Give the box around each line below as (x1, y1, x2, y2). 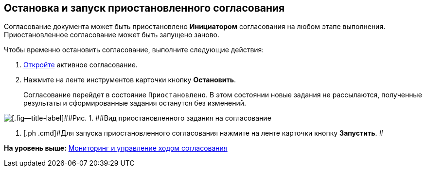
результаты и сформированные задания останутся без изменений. (23, 99, 247, 108)
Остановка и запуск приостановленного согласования (4, 2, 285, 14)
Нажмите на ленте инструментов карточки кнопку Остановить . (23, 76, 236, 84)
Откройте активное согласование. (23, 61, 138, 69)
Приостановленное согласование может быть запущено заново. (4, 31, 220, 39)
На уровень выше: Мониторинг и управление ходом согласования (4, 144, 228, 153)
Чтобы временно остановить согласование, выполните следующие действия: (4, 46, 264, 54)
